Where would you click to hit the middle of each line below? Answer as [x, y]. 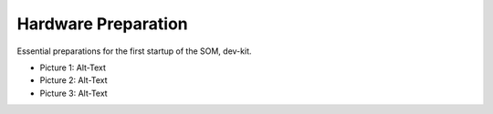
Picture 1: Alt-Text [73, 67]
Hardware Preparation [103, 24]
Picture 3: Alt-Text [74, 93]
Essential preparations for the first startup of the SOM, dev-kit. [134, 51]
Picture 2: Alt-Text [74, 80]
